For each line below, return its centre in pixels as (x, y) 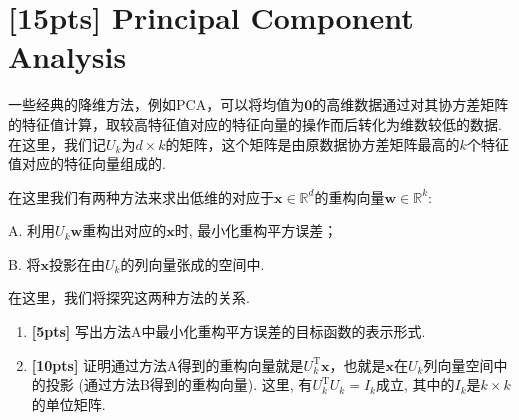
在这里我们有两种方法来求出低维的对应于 (141, 196)
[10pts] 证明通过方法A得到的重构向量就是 (167, 364)
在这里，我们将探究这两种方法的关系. (129, 297)
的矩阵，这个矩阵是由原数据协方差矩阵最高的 (312, 143)
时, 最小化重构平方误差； (256, 230)
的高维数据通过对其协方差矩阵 (410, 104)
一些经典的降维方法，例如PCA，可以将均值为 (156, 104)
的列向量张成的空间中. (192, 263)
